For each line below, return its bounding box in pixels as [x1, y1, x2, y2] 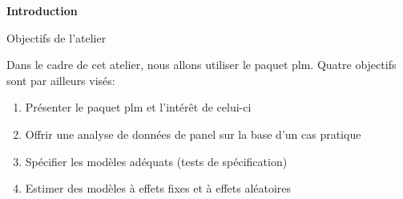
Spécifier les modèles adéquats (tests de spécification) [25, 152, 288, 169]
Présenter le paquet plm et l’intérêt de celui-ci [25, 99, 252, 116]
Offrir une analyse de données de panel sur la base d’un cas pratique [25, 125, 361, 142]
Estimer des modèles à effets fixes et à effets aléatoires [25, 180, 292, 197]
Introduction [6, 2, 78, 18]
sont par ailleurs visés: [6, 71, 115, 88]
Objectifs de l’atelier [6, 29, 107, 46]
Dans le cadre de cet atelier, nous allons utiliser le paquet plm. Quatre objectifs [6, 56, 397, 73]
